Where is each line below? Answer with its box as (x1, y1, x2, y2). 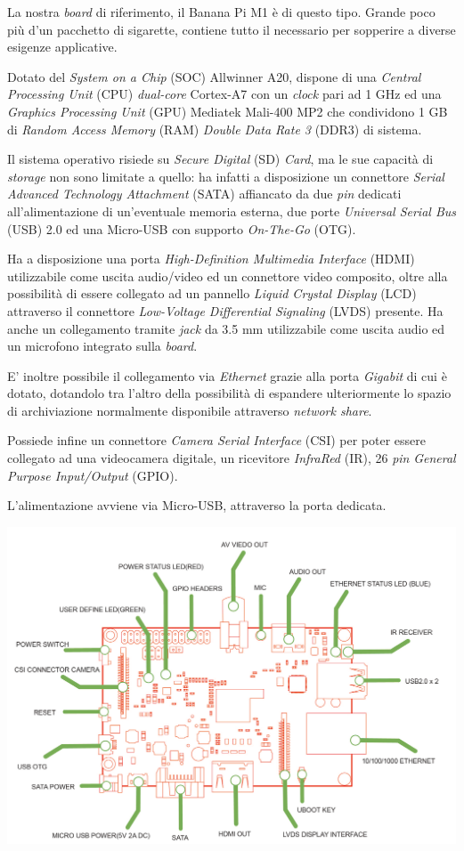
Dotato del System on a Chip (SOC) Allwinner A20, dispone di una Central (7, 67, 421, 85)
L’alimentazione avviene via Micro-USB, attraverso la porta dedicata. (7, 496, 387, 515)
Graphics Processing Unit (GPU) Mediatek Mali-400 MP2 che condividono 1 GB (7, 101, 448, 120)
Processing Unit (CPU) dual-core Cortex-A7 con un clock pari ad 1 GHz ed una (7, 85, 442, 103)
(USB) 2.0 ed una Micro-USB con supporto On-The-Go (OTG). (7, 219, 356, 238)
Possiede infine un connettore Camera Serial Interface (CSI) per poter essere (7, 431, 427, 450)
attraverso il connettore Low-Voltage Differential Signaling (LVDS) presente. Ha (7, 301, 444, 320)
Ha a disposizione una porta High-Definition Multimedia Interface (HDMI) (7, 249, 415, 268)
